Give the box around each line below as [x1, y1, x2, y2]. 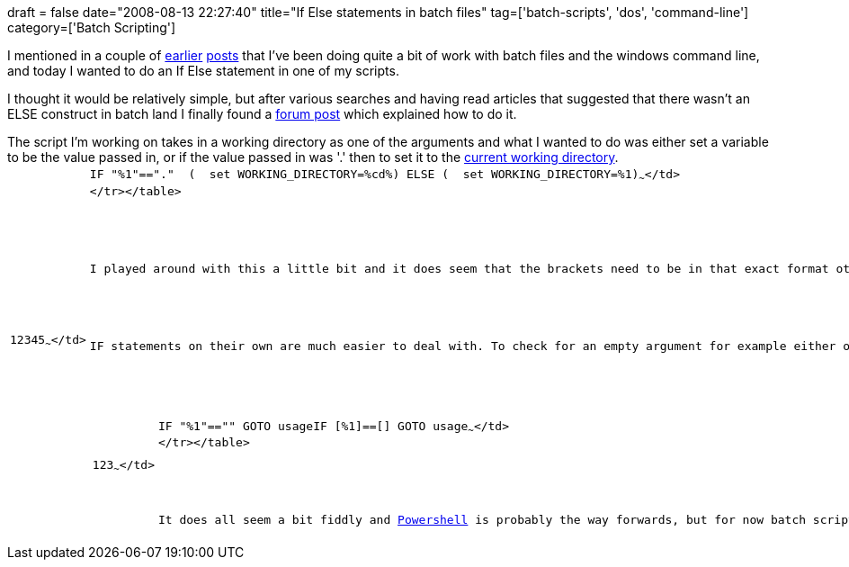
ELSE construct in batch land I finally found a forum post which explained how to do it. [7, 106, 517, 121]
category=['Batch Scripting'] [7, 20, 176, 35]
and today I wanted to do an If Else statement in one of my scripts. [7, 63, 399, 78]
